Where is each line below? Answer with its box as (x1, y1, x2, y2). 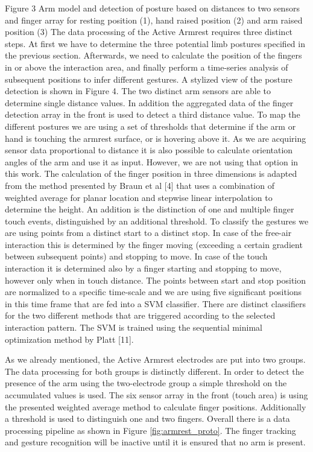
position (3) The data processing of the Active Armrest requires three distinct (5, 25, 293, 38)
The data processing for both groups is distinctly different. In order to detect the (5, 364, 304, 377)
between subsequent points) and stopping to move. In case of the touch (5, 250, 268, 263)
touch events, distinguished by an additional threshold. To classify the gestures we (5, 214, 309, 227)
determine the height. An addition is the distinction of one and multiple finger (5, 203, 294, 215)
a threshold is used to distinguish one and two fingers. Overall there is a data (5, 412, 290, 425)
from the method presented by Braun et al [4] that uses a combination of (5, 179, 274, 191)
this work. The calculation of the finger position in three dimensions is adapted (5, 167, 297, 180)
